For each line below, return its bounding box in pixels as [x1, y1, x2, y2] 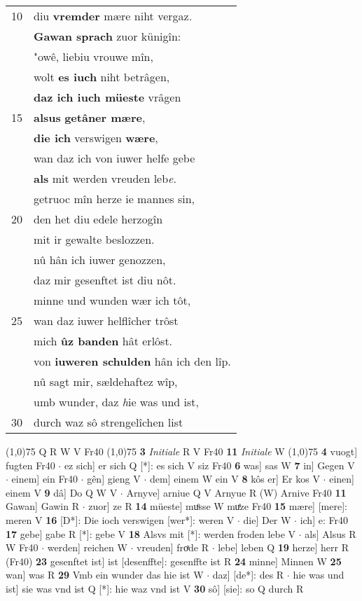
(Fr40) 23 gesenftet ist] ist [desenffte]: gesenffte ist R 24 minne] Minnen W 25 [6, 553, 342, 568]
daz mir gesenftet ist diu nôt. [34, 272, 176, 288]
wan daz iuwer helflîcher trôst [34, 312, 179, 329]
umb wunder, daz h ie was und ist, [34, 394, 199, 410]
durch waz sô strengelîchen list [34, 414, 183, 430]
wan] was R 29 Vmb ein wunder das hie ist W [6, 567, 204, 582]
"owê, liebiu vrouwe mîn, [34, 48, 153, 64]
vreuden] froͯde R [137, 540, 209, 555]
